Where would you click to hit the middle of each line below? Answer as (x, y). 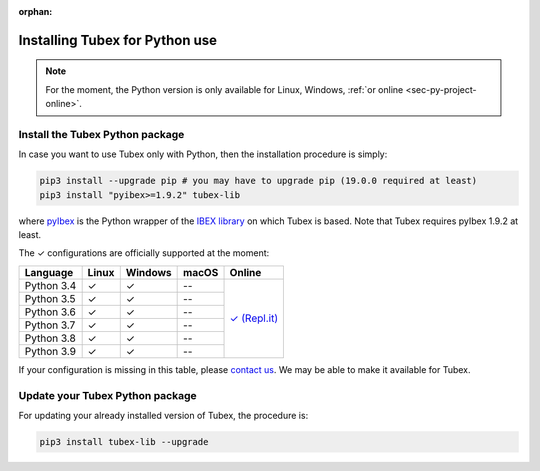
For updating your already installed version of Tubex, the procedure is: (163, 415)
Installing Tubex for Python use (118, 40)
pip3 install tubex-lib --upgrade (124, 441)
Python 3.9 (50, 351)
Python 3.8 (50, 338)
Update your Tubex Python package (107, 395)
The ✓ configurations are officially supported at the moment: (144, 253)
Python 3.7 (50, 325)
